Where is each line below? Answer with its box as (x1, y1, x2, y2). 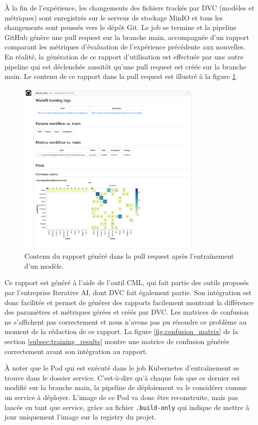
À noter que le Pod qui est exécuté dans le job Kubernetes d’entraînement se (4, 363, 240, 373)
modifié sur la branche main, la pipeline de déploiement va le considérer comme (4, 382, 247, 393)
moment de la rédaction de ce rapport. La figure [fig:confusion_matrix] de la (4, 326, 239, 337)
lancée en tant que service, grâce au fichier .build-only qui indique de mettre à (4, 402, 250, 412)
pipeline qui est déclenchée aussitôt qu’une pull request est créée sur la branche (4, 61, 247, 71)
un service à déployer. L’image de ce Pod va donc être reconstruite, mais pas (4, 392, 238, 403)
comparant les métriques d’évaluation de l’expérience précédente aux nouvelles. (4, 41, 246, 52)
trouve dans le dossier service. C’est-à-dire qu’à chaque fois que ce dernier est (4, 372, 240, 383)
